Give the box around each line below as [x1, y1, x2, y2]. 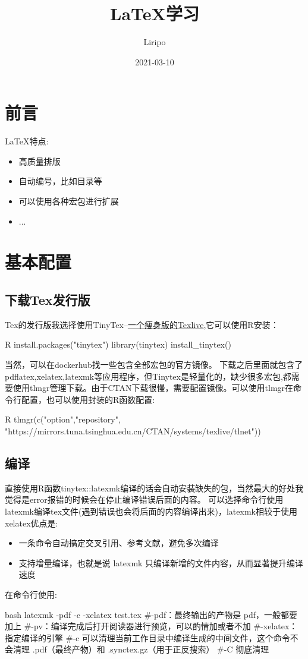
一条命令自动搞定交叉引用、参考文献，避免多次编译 [18, 537, 219, 549]
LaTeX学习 [110, 1, 199, 26]
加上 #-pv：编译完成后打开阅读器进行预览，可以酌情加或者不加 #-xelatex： [5, 620, 298, 632]
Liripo [143, 36, 166, 48]
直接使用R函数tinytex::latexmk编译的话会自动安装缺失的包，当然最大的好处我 [5, 481, 304, 494]
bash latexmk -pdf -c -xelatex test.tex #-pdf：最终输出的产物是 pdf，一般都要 [5, 608, 298, 620]
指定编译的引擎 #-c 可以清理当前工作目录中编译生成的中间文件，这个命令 [5, 631, 290, 644]
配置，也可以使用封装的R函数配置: [21, 393, 155, 405]
